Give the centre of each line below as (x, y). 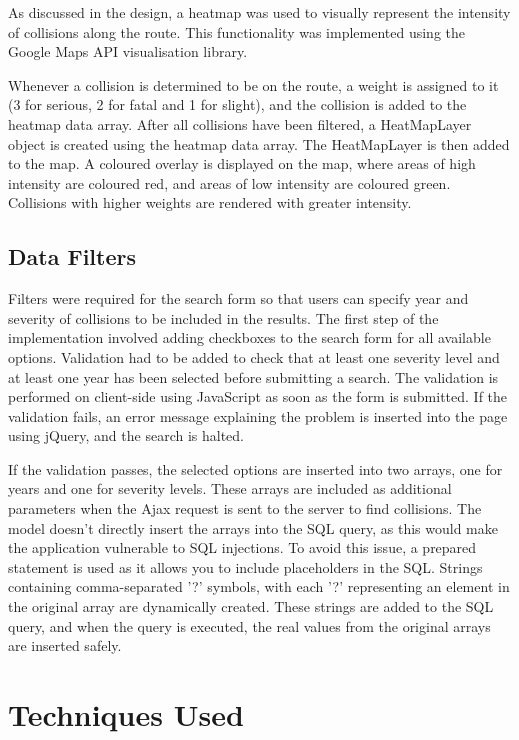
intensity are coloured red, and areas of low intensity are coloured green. (229, 182)
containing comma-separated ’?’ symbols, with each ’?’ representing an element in (259, 586)
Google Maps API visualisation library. (128, 51)
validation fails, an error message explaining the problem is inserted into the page (258, 415)
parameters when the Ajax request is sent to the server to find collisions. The (245, 508)
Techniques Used (126, 714)
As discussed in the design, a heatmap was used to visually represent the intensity (259, 12)
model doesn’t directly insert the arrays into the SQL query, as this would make (253, 527)
